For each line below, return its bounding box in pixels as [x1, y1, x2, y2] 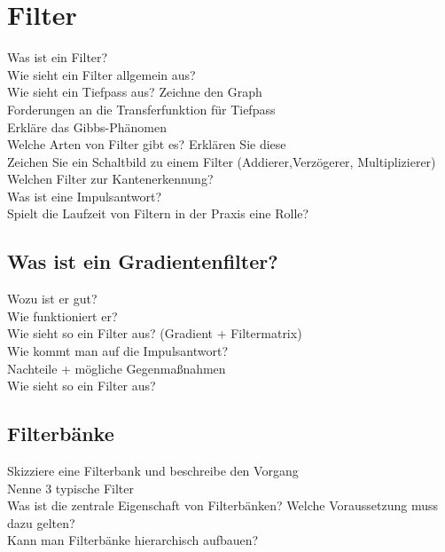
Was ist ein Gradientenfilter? [7, 248, 278, 275]
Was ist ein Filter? [7, 48, 108, 67]
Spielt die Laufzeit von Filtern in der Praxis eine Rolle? [7, 204, 309, 223]
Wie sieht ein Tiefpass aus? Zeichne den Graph [7, 83, 262, 101]
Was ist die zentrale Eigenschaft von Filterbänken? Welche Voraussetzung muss [7, 496, 438, 515]
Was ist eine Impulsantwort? [7, 186, 162, 205]
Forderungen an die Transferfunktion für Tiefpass [7, 99, 276, 118]
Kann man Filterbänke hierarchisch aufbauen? [7, 531, 259, 549]
